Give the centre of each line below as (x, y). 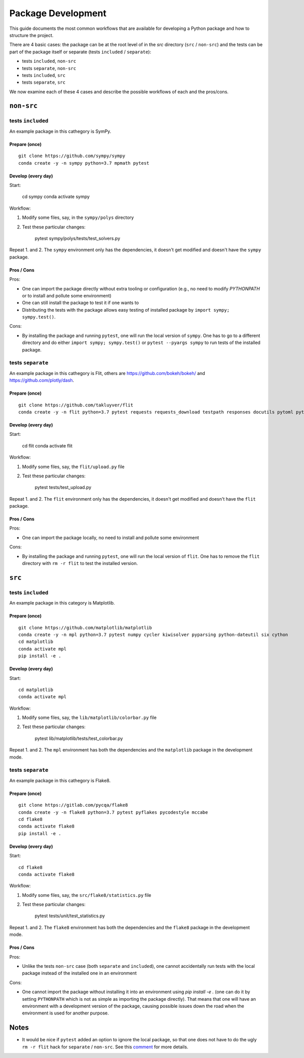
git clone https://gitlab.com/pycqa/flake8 (73, 805)
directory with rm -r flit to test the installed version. (80, 563)
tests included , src (44, 75)
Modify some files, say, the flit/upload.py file (73, 467)
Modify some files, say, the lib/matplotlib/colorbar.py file (89, 717)
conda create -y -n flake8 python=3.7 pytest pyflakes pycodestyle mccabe (113, 812)
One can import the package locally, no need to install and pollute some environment (111, 538)
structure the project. (31, 35)
